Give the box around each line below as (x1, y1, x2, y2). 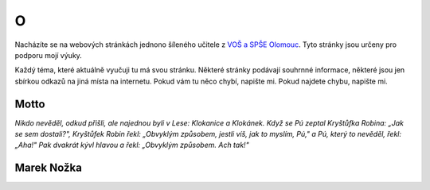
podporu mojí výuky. (14, 50, 83, 60)
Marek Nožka (14, 161, 83, 175)
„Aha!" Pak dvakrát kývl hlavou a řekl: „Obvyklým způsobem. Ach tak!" (14, 140, 250, 150)
